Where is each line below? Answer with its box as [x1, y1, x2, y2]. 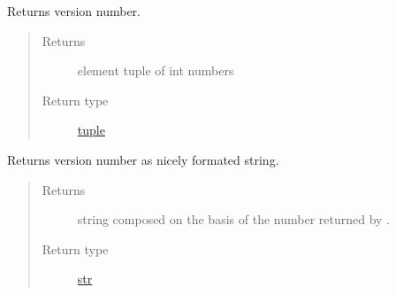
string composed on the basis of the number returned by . [77, 210, 391, 229]
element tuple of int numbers [77, 61, 234, 80]
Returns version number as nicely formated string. [7, 150, 279, 168]
